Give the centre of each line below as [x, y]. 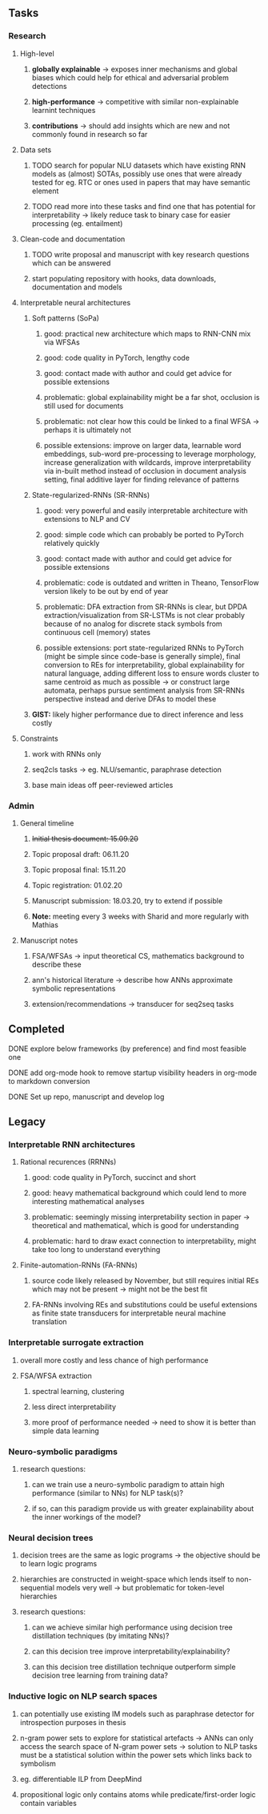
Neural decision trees [51, 1538]
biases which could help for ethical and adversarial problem [130, 77]
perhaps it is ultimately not [88, 430]
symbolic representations [74, 988]
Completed [37, 1029]
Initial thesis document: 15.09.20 [85, 838]
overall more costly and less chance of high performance [114, 1360]
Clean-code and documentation [72, 239]
